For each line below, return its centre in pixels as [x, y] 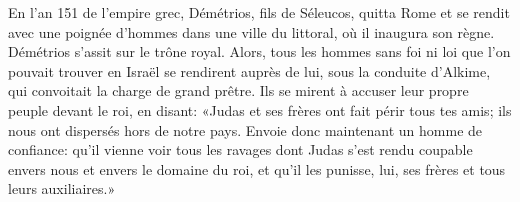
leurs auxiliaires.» [62, 188]
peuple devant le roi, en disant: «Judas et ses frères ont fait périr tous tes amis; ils [260, 109]
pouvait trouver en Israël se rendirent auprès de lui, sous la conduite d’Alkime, [249, 70]
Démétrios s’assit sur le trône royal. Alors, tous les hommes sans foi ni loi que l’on [259, 51]
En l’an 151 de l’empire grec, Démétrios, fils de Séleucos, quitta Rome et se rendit [259, 12]
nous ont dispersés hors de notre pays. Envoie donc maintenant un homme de [245, 129]
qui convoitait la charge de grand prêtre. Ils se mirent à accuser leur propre [238, 90]
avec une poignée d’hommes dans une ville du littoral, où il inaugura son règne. [251, 31]
